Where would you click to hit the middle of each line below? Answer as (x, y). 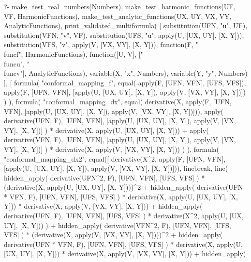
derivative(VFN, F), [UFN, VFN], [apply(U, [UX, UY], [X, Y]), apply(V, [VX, (120, 139)
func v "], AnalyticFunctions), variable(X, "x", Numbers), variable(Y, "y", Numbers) (126, 73)
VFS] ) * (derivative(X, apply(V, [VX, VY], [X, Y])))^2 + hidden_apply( (113, 235)
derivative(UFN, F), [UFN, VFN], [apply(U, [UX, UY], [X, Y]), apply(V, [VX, (120, 121)
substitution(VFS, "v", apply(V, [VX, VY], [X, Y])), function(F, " (101, 44)
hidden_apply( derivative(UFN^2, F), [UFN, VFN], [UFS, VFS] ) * (104, 177)
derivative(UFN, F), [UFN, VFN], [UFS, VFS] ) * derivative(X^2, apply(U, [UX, (124, 216)
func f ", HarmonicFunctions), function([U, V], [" (74, 54)
